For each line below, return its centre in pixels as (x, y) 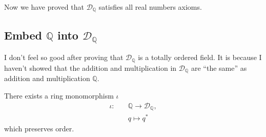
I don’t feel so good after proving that (64, 57)
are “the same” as (219, 67)
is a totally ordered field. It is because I (200, 57)
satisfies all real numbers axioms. (150, 7)
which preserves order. (39, 129)
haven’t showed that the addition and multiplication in (90, 67)
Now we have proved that (44, 7)
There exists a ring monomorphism (59, 95)
